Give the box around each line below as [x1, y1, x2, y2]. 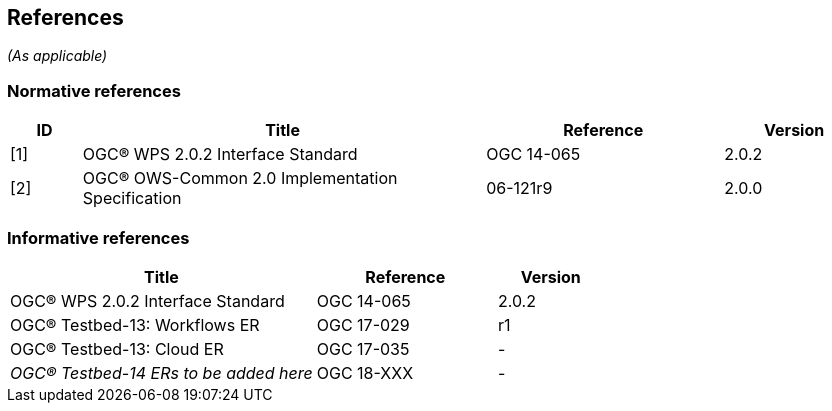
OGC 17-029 [316, 314, 410, 335]
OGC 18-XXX [316, 362, 414, 383]
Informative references [7, 227, 190, 248]
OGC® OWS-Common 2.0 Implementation [82, 168, 398, 189]
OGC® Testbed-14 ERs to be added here [10, 362, 313, 383]
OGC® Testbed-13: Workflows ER [10, 314, 260, 335]
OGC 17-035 [316, 338, 410, 359]
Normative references [7, 80, 181, 101]
